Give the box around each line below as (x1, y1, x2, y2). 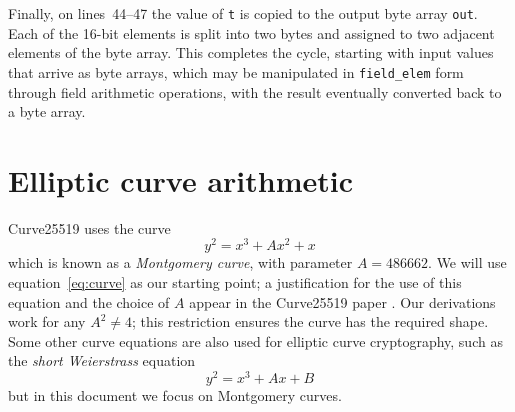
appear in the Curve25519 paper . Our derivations (189, 291, 496, 312)
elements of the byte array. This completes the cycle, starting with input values (8, 42, 494, 63)
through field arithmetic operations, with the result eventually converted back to (8, 81, 502, 102)
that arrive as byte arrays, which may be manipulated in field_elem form (8, 61, 464, 82)
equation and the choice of (8, 291, 170, 312)
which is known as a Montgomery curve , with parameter (8, 252, 353, 273)
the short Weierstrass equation (8, 350, 196, 371)
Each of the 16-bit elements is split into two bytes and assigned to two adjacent (8, 22, 495, 43)
